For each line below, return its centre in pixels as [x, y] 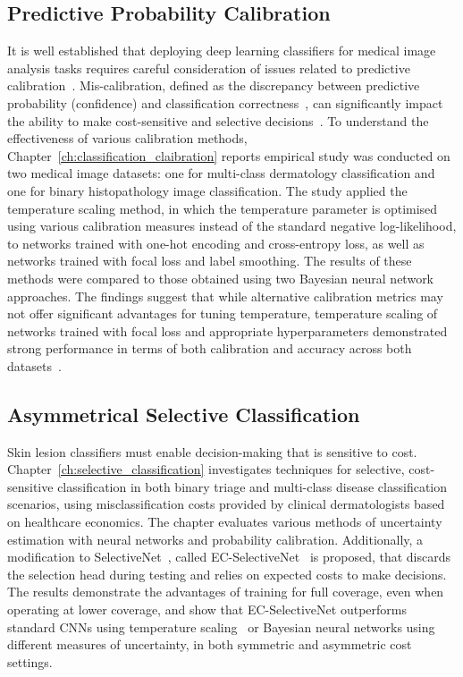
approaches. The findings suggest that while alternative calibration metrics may [225, 296]
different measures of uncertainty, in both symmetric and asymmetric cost [210, 644]
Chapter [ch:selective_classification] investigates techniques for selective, [206, 469]
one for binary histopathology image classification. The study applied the [207, 190]
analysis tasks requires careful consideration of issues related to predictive [209, 68]
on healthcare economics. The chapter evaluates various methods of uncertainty [225, 522]
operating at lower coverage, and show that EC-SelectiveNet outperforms [207, 609]
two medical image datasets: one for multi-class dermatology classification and [221, 173]
